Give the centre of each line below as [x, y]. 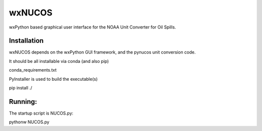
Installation [26, 41]
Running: [23, 102]
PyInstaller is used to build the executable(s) [53, 79]
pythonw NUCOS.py [29, 122]
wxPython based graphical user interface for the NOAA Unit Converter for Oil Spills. [93, 27]
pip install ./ [21, 88]
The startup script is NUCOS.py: [41, 113]
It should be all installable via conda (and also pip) [59, 61]
